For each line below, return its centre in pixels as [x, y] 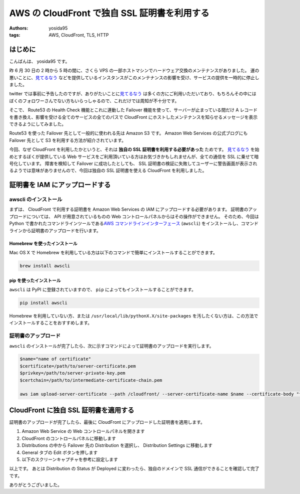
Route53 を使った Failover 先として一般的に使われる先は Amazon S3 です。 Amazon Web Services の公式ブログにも [128, 133]
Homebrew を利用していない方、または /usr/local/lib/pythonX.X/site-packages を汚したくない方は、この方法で [134, 315]
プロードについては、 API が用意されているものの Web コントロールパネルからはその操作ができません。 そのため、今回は [134, 216]
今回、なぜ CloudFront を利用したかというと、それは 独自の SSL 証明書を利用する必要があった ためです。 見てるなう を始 [134, 149]
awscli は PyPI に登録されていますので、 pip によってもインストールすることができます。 [102, 289]
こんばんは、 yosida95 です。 [39, 61]
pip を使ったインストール [35, 280]
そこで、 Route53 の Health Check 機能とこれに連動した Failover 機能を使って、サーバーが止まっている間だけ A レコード [133, 110]
